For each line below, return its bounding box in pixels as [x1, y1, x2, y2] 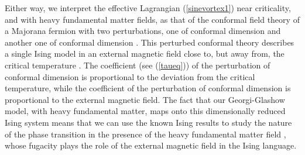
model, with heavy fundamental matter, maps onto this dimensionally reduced [5, 105, 286, 117]
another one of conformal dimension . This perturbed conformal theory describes [5, 36, 294, 48]
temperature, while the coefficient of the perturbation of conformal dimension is [5, 82, 291, 94]
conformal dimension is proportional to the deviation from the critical [5, 70, 255, 82]
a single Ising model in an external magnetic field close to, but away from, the [5, 47, 285, 60]
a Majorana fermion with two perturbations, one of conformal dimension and [5, 25, 281, 37]
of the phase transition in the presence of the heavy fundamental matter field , [5, 128, 286, 140]
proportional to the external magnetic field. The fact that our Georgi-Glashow [5, 93, 285, 105]
